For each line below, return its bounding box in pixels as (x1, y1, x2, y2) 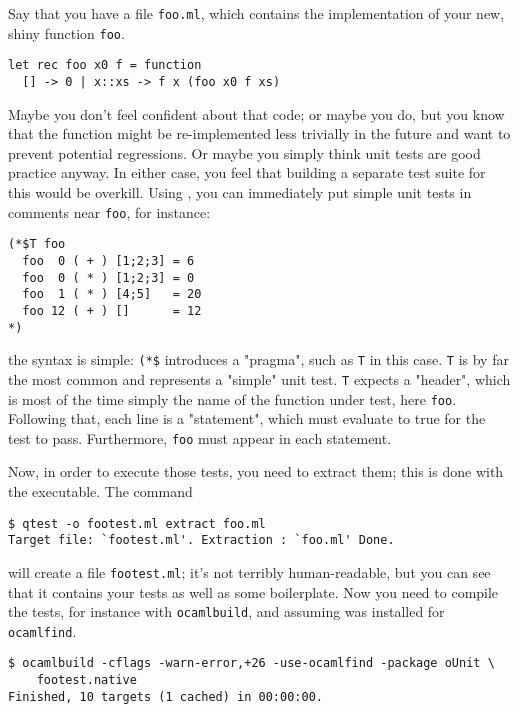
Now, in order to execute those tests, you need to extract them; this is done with (8, 461, 504, 482)
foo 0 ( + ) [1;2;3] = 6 (22, 253, 195, 268)
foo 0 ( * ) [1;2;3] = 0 (22, 270, 195, 285)
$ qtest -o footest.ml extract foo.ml (8, 516, 266, 531)
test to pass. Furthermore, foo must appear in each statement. (8, 427, 392, 448)
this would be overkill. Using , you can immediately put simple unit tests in (8, 182, 472, 202)
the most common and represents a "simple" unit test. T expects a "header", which (8, 368, 511, 389)
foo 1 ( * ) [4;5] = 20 (22, 287, 202, 302)
